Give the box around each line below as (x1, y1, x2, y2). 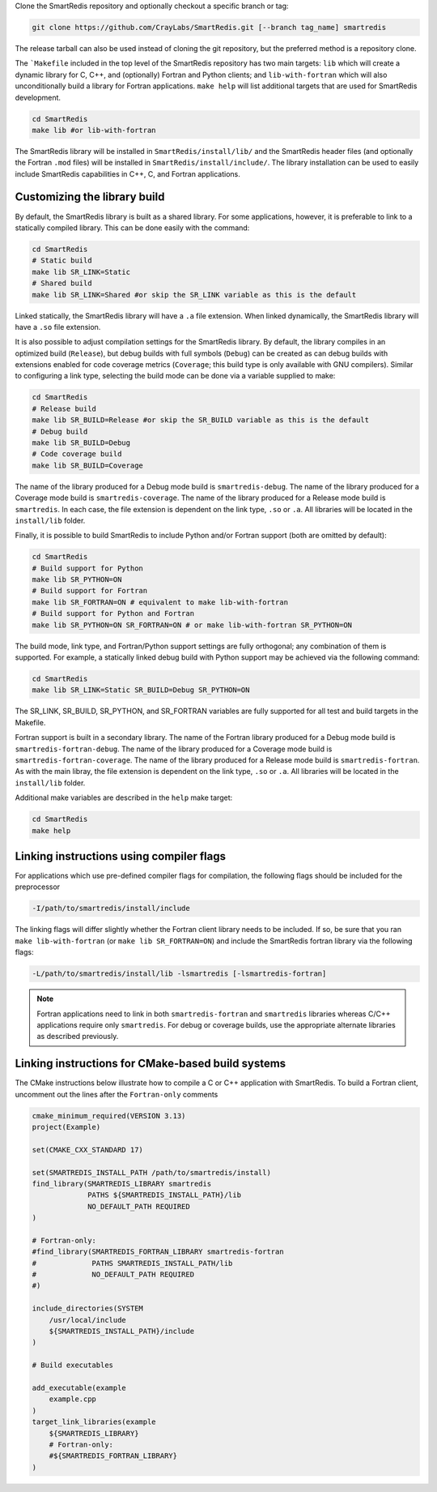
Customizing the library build (15, 190, 165, 204)
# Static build (32, 256, 92, 265)
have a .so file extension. (15, 322, 101, 331)
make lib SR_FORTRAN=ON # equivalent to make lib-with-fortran (32, 597, 289, 607)
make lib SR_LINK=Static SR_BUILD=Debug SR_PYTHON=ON (32, 686, 250, 695)
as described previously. (36, 1032, 119, 1041)
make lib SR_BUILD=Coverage (32, 460, 143, 470)
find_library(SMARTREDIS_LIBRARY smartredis (32, 1179, 212, 1188)
